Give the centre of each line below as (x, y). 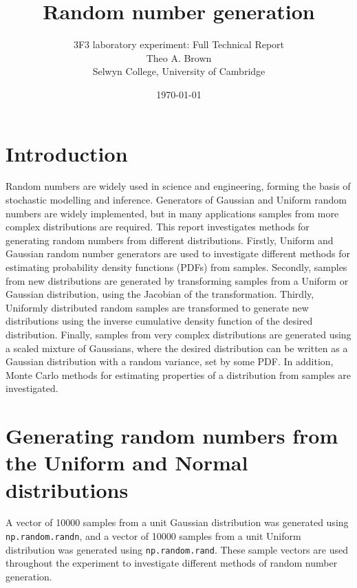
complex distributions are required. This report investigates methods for (158, 227)
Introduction (67, 153)
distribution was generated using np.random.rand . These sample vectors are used (177, 549)
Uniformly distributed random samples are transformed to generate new (157, 307)
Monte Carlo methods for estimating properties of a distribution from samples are (178, 374)
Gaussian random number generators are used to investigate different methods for (178, 253)
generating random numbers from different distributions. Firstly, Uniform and (170, 240)
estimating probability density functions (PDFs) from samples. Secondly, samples (176, 267)
